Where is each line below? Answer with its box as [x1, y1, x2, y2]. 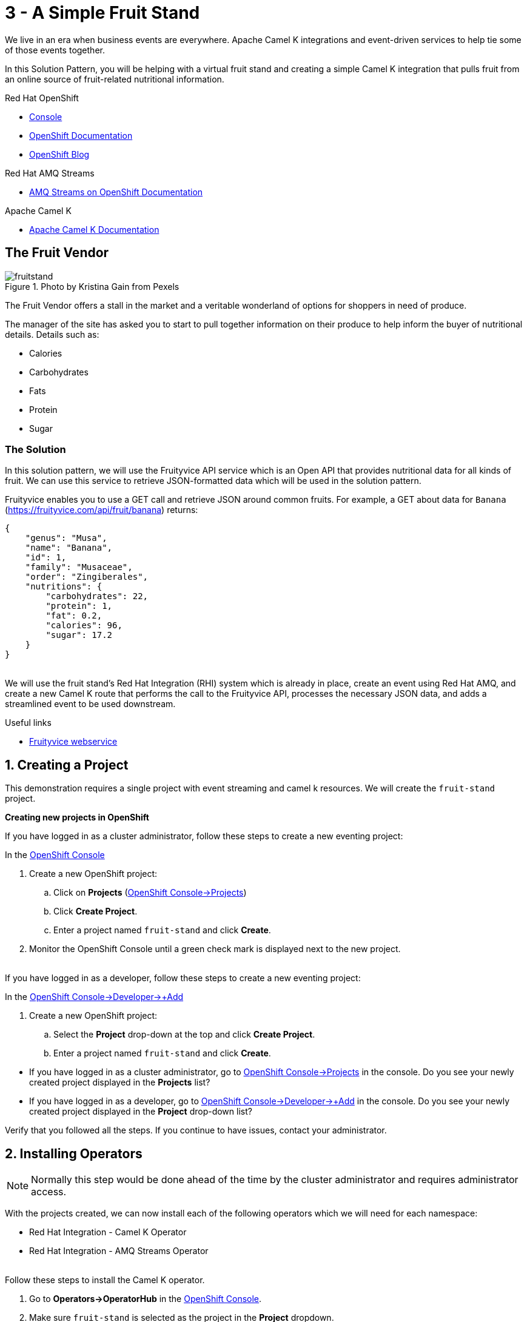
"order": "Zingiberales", [25, 572, 149, 582]
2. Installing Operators [5, 1146, 143, 1161]
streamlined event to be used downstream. [5, 699, 176, 710]
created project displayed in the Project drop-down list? [29, 1106, 252, 1117]
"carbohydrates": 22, [45, 591, 149, 602]
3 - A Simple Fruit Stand [5, 2, 200, 23]
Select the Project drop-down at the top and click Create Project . [53, 1029, 315, 1040]
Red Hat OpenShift [5, 92, 79, 103]
